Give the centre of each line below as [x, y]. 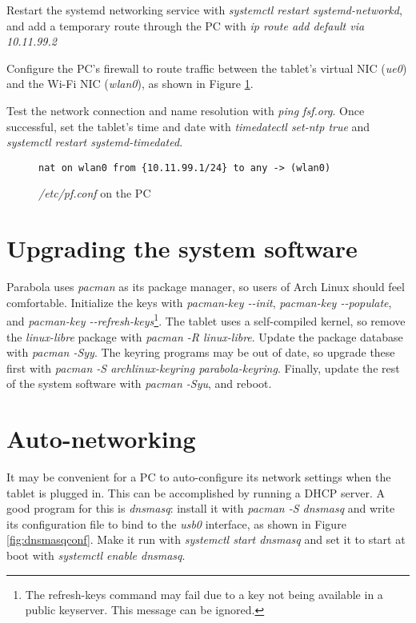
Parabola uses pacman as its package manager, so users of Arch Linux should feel [206, 287]
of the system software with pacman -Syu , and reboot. [139, 383]
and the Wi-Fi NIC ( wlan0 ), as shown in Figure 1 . [130, 84]
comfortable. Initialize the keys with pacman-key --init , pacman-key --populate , [199, 302]
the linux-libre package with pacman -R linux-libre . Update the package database [205, 336]
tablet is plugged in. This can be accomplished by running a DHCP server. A [196, 492]
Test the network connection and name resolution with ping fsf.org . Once [186, 110]
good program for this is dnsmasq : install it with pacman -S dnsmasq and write [201, 508]
